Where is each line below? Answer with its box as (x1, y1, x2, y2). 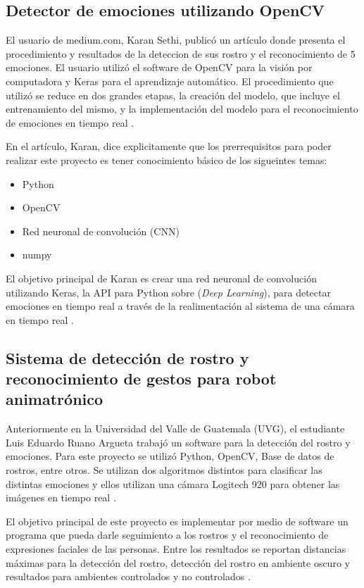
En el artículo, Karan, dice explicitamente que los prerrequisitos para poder (6, 139, 332, 154)
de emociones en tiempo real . (6, 115, 134, 130)
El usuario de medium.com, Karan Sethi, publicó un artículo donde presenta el (6, 32, 346, 47)
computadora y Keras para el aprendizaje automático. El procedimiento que (6, 73, 334, 88)
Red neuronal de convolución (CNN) (22, 223, 180, 238)
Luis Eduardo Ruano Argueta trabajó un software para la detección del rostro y (6, 434, 351, 449)
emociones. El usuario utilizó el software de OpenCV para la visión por (6, 60, 313, 75)
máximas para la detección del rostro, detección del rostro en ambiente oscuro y (6, 555, 350, 570)
